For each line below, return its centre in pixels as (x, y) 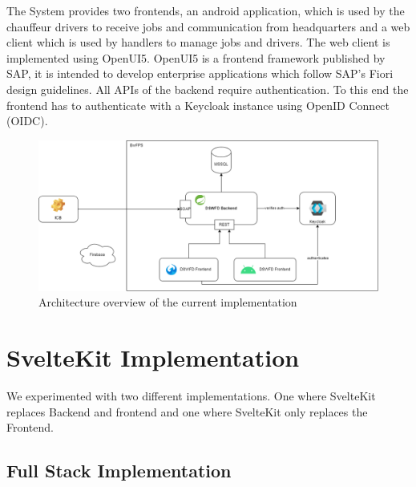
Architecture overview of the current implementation (168, 302)
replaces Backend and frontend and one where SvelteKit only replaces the (187, 411)
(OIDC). (27, 121)
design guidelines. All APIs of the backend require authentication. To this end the (208, 89)
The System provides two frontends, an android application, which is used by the (206, 10)
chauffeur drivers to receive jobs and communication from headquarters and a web (208, 26)
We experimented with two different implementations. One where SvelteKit (191, 396)
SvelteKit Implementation (153, 357)
